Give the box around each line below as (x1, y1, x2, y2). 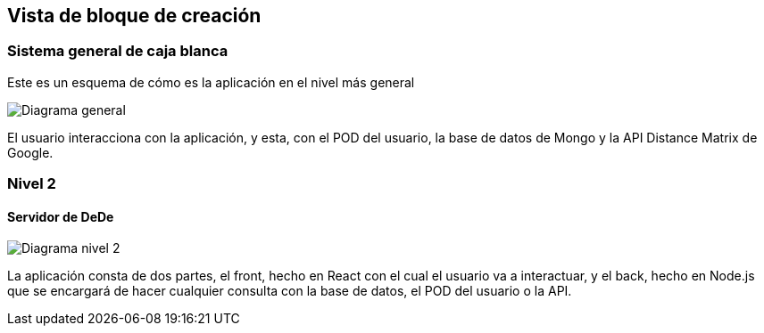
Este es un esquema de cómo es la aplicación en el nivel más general (7, 74, 415, 90)
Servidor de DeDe (7, 208, 114, 224)
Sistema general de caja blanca (7, 42, 228, 61)
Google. (7, 144, 54, 160)
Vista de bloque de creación (7, 4, 262, 27)
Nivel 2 (7, 175, 56, 193)
